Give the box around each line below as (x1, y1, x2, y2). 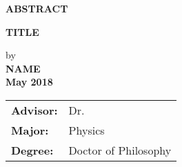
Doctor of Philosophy (68, 141, 172, 158)
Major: (11, 121, 49, 138)
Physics (68, 121, 105, 138)
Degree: (11, 141, 54, 158)
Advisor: (11, 101, 58, 118)
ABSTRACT (6, 1, 68, 15)
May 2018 (6, 75, 53, 89)
